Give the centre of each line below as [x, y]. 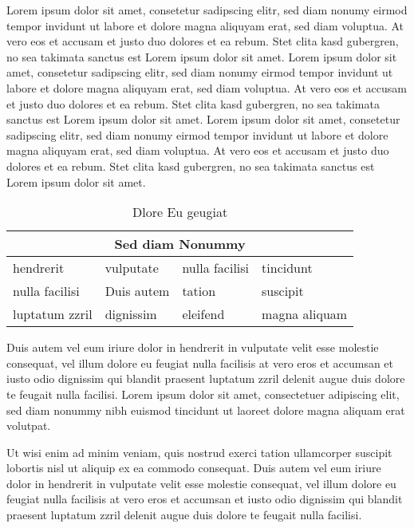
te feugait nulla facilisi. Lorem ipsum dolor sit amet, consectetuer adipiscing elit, [203, 394]
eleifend [203, 314]
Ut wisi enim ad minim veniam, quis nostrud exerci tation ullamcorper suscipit [199, 452]
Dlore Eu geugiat [180, 212]
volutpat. [29, 426]
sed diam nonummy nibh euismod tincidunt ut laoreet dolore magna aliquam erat [206, 410]
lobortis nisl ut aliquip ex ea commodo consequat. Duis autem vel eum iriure [194, 468]
